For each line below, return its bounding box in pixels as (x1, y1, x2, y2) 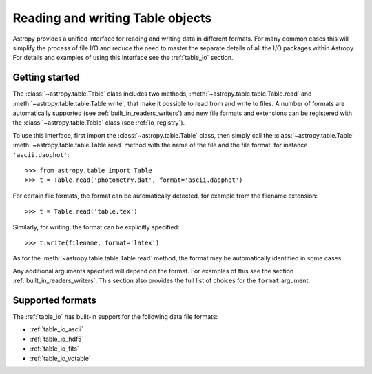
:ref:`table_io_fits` (30, 344, 79, 353)
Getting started (12, 72, 80, 83)
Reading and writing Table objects (12, 10, 212, 25)
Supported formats (12, 294, 96, 306)
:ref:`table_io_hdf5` (30, 335, 84, 343)
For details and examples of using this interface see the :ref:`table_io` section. (12, 54, 234, 62)
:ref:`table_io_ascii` (30, 325, 84, 333)
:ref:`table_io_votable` (30, 354, 91, 362)
